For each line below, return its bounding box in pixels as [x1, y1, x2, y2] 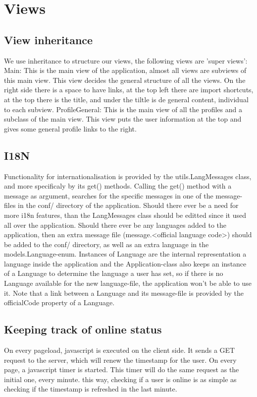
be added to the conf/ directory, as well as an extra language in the [4, 239, 209, 249]
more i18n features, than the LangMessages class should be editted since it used [4, 209, 246, 220]
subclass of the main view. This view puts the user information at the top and [4, 114, 242, 124]
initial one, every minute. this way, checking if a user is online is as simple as [4, 374, 237, 384]
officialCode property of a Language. [4, 297, 115, 308]
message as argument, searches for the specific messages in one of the [4, 190, 213, 200]
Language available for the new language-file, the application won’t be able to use [4, 278, 252, 288]
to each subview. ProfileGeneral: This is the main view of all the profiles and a [4, 104, 242, 114]
